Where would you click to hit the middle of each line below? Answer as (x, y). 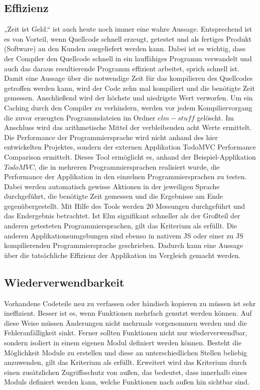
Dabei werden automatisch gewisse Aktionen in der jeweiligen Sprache (112, 186)
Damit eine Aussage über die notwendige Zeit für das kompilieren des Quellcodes (128, 78)
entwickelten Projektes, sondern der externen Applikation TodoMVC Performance (130, 147)
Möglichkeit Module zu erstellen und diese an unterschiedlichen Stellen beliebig (126, 352)
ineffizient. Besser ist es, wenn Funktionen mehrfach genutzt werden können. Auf (128, 313)
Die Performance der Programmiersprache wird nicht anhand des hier (111, 137)
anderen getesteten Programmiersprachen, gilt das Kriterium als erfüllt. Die (121, 226)
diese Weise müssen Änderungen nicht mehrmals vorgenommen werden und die (125, 322)
